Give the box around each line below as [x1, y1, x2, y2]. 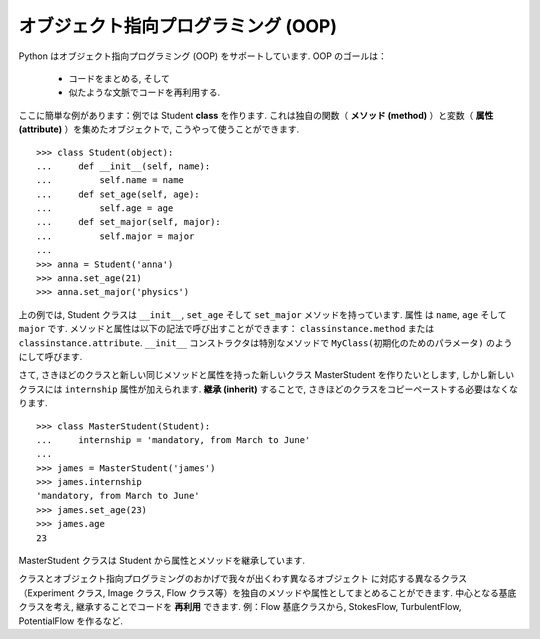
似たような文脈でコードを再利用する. [68, 86, 221, 99]
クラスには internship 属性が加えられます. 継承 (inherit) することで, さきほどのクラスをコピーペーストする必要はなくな [18, 383, 519, 395]
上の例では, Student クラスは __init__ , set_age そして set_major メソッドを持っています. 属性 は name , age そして [18, 308, 507, 320]
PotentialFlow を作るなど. [18, 615, 124, 627]
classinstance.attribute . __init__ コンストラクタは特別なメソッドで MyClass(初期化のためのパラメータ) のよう [18, 336, 513, 349]
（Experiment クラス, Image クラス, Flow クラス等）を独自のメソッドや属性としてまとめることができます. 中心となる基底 [18, 586, 517, 599]
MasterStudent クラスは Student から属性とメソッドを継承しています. [18, 555, 305, 567]
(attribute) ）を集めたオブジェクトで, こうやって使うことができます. [18, 123, 300, 135]
